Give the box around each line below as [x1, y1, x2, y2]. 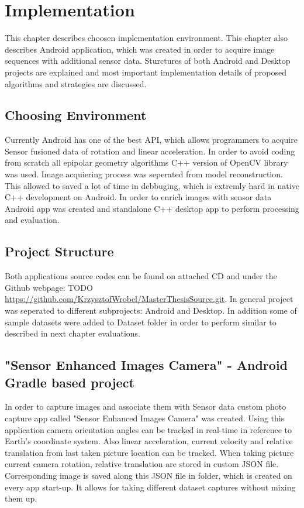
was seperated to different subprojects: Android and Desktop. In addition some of [5, 304, 297, 317]
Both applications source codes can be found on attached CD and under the [5, 270, 277, 282]
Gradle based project [5, 373, 134, 391]
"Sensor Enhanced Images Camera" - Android [5, 356, 288, 374]
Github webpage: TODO [5, 281, 93, 293]
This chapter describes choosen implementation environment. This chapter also [5, 32, 288, 44]
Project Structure [5, 242, 114, 260]
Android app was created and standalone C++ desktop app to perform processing [5, 202, 299, 214]
